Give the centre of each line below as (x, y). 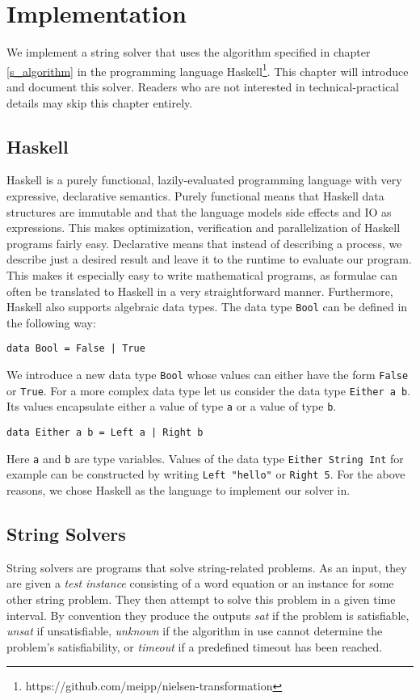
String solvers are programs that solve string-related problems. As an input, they (207, 567)
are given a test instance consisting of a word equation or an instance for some (200, 583)
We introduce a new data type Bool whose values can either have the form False (208, 375)
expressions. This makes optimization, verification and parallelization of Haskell (204, 228)
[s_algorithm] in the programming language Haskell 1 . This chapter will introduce (208, 70)
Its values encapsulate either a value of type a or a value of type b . (172, 406)
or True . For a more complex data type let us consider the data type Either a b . (209, 390)
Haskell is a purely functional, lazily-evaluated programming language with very (204, 180)
